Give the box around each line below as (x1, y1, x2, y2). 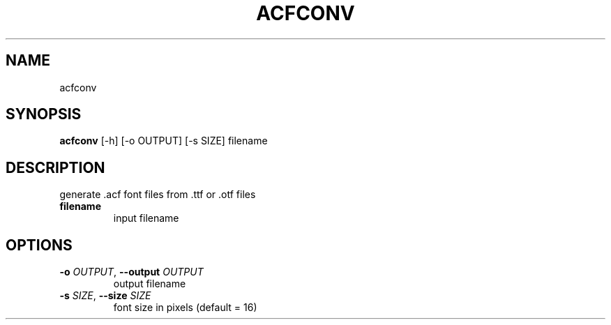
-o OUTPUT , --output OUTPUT (59, 266, 204, 278)
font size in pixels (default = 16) (113, 301, 257, 314)
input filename (113, 212, 179, 225)
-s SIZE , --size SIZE (59, 289, 151, 302)
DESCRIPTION (6, 158, 105, 176)
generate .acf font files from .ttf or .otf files (59, 188, 256, 201)
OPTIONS (6, 236, 73, 254)
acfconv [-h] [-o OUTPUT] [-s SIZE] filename (59, 135, 268, 147)
